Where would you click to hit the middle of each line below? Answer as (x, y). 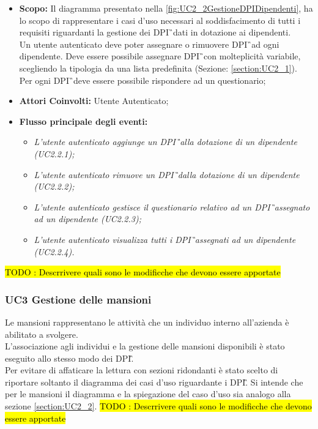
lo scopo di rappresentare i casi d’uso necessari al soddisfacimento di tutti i (160, 20)
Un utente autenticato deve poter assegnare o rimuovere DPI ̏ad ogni (149, 44)
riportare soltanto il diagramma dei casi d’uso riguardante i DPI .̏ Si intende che (154, 382)
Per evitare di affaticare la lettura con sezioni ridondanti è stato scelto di (142, 370)
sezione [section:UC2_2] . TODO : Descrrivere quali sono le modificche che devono (158, 406)
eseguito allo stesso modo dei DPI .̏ (69, 358)
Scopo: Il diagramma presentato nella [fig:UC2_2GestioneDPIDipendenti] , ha (166, 8)
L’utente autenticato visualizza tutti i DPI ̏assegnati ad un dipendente (165, 239)
